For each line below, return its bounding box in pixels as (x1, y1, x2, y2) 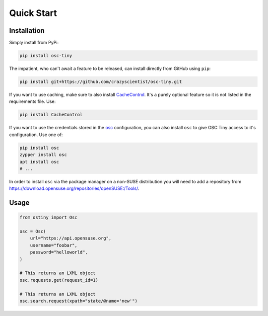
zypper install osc (19, 152, 67, 158)
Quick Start (9, 7, 57, 18)
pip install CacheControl (19, 112, 83, 118)
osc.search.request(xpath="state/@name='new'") (19, 298, 137, 304)
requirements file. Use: (9, 98, 56, 104)
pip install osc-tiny (19, 53, 72, 59)
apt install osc (19, 159, 60, 164)
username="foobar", (30, 242, 78, 248)
